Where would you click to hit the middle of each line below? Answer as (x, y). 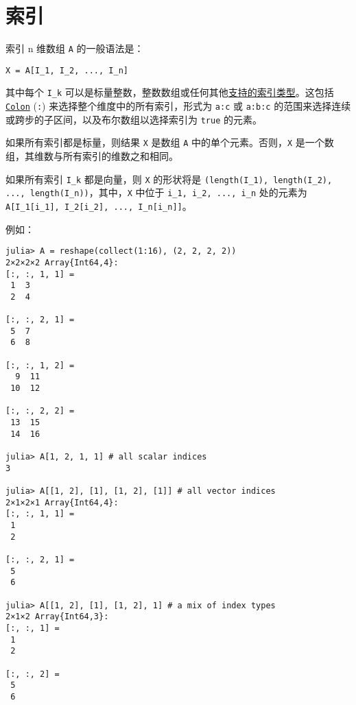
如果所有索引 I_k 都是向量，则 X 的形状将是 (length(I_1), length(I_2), (169, 179)
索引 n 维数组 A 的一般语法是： (75, 48)
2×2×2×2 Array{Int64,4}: (62, 262)
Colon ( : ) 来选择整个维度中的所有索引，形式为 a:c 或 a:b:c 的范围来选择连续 (178, 106)
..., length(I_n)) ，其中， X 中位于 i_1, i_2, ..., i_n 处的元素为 (156, 192)
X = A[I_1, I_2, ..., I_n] (67, 70)
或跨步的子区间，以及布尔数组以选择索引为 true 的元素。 (134, 119)
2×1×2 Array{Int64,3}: (57, 617)
